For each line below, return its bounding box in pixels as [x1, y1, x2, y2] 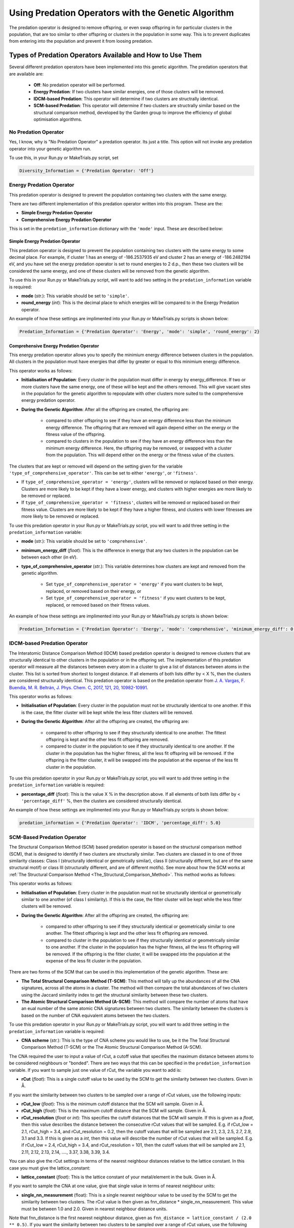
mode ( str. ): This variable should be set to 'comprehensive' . [21, 538, 147, 544]
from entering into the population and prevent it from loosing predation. [9, 38, 153, 44]
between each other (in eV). [21, 554, 78, 560]
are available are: [9, 71, 44, 77]
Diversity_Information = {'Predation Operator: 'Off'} [19, 167, 154, 173]
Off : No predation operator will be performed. [33, 82, 126, 88]
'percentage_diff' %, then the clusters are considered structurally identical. [21, 798, 182, 804]
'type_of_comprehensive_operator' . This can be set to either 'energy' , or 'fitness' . [9, 470, 198, 476]
